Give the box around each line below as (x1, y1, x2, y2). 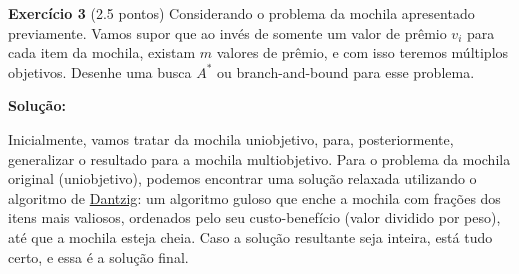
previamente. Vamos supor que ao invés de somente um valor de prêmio (8, 22, 447, 43)
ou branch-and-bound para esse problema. (217, 61, 475, 82)
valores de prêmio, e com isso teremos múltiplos (216, 42, 509, 63)
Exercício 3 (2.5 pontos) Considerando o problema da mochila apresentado (8, 3, 475, 23)
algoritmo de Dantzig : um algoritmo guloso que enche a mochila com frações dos (8, 187, 501, 208)
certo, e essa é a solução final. (8, 246, 189, 267)
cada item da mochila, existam (8, 42, 196, 63)
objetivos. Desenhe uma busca (8, 61, 192, 82)
